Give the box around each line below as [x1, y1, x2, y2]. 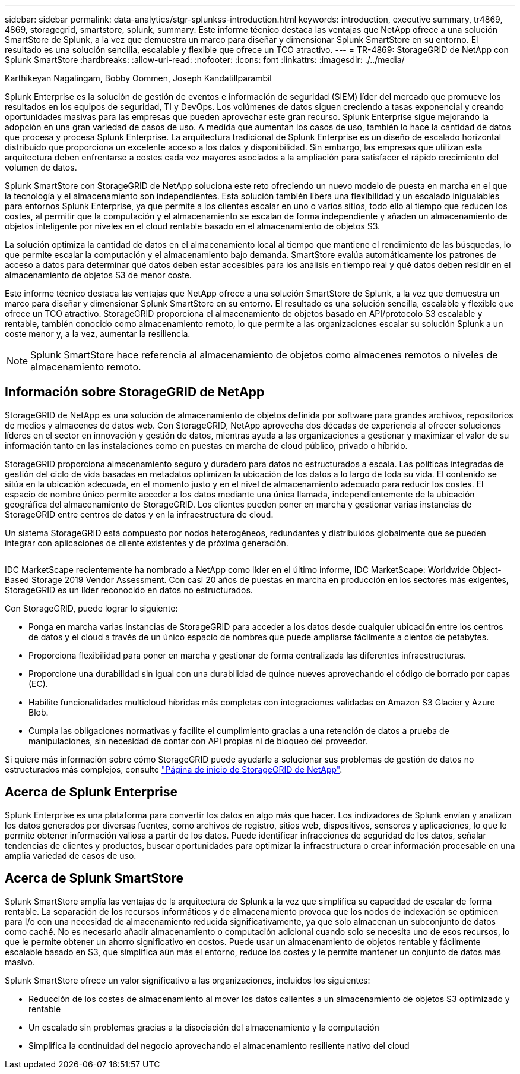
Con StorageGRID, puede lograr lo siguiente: [5, 603, 178, 613]
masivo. [5, 956, 35, 967]
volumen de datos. [5, 162, 77, 172]
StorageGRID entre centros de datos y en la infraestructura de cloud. [5, 509, 274, 519]
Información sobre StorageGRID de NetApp [5, 385, 265, 400]
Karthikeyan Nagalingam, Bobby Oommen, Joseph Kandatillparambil [5, 73, 272, 83]
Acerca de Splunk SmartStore [5, 871, 183, 886]
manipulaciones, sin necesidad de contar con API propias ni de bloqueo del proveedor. [28, 735, 367, 746]
